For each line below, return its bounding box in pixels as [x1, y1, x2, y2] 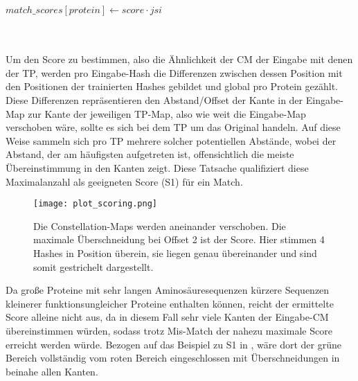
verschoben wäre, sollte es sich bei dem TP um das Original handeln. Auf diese [6, 120, 341, 134]
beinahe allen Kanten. [6, 364, 98, 378]
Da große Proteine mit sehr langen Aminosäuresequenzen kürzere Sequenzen [6, 283, 330, 297]
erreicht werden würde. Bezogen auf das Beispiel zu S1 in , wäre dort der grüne [6, 337, 341, 351]
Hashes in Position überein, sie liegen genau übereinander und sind [33, 245, 317, 260]
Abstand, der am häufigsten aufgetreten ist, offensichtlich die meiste [6, 147, 294, 161]
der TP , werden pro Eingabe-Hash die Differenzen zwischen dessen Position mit [6, 65, 343, 80]
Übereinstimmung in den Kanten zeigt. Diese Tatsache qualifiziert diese [6, 160, 309, 175]
